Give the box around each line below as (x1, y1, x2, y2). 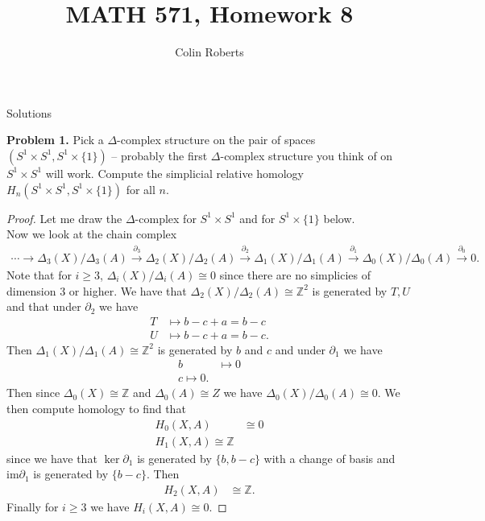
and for (239, 209, 276, 226)
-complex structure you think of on (220, 147, 393, 163)
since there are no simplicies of (219, 266, 371, 283)
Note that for (6, 266, 72, 283)
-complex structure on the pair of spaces (117, 131, 316, 148)
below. (323, 209, 355, 226)
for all (126, 180, 155, 197)
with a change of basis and (263, 449, 396, 466)
